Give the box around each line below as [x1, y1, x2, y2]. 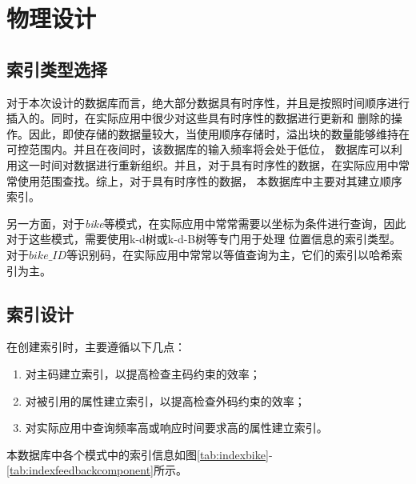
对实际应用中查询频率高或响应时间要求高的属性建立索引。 [25, 419, 328, 436]
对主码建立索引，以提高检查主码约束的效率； [25, 365, 261, 382]
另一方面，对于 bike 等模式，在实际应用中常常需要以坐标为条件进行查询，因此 [6, 214, 406, 231]
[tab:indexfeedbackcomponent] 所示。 [6, 462, 187, 478]
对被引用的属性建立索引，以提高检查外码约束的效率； [25, 392, 306, 409]
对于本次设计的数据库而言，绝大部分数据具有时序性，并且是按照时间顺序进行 [6, 94, 410, 110]
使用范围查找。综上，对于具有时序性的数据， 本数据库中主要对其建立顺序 [17, 172, 402, 189]
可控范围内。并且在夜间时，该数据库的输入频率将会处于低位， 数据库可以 [6, 141, 391, 158]
